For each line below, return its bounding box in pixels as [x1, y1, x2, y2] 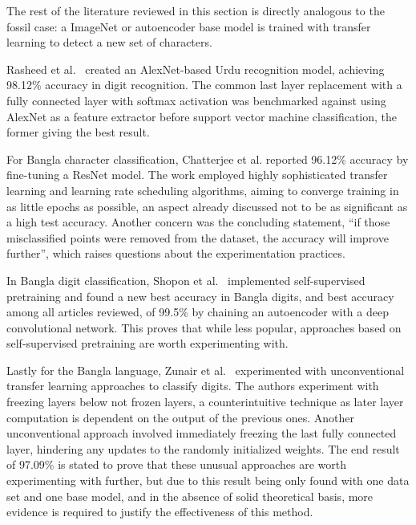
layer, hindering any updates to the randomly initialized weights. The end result [6, 440, 400, 457]
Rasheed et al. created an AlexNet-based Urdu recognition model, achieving [6, 60, 385, 77]
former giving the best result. [6, 124, 150, 140]
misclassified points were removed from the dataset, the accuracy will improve [6, 229, 389, 246]
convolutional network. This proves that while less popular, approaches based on [6, 319, 402, 336]
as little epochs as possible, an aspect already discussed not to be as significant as [6, 197, 408, 214]
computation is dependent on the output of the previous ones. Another [6, 409, 354, 425]
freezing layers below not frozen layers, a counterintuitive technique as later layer [6, 393, 404, 410]
